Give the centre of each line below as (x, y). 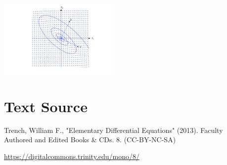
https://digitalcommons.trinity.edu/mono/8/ (72, 156)
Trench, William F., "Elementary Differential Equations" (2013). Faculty (113, 130)
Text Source (46, 106)
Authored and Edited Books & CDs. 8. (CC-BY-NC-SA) (90, 140)
